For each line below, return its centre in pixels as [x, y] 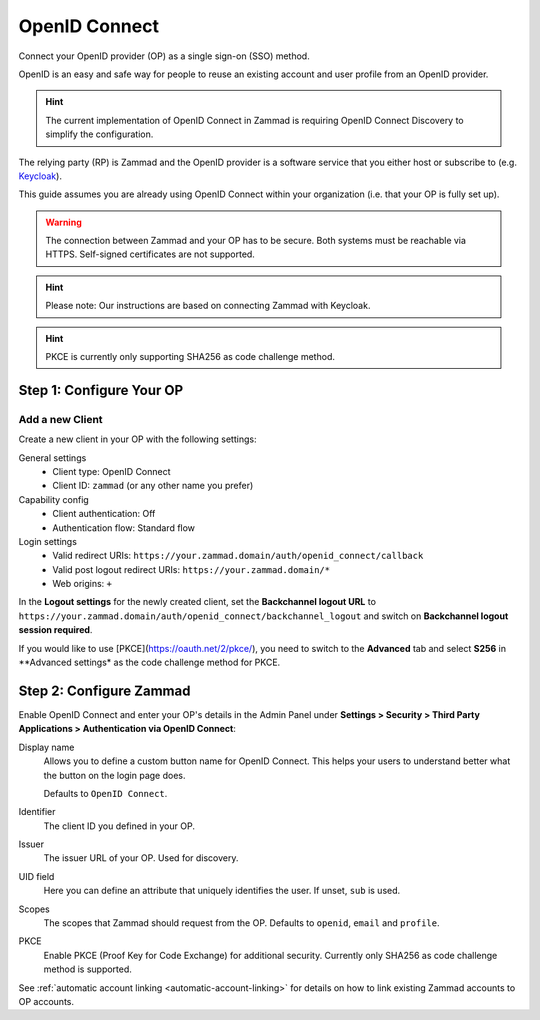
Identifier [37, 812]
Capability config [53, 499]
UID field [36, 876]
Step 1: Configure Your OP [101, 390]
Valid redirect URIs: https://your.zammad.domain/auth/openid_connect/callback [238, 556]
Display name [46, 747]
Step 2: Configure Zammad [104, 690]
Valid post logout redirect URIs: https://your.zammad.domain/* [191, 569]
